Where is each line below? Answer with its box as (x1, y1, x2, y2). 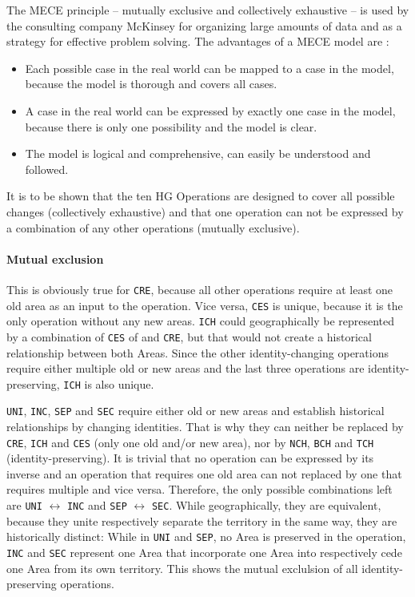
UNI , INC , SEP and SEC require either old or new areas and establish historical (6, 402, 385, 419)
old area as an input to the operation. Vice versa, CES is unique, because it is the (6, 296, 403, 313)
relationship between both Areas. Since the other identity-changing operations (6, 344, 389, 361)
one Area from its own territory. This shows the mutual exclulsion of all (6, 559, 358, 576)
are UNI (6, 497, 42, 514)
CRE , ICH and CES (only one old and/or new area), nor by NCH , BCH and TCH (6, 434, 374, 450)
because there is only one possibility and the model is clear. (25, 118, 317, 135)
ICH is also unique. (63, 375, 154, 392)
